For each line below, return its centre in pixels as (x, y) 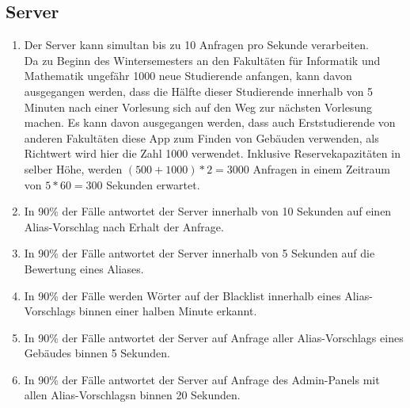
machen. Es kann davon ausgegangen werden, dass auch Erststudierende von (210, 122)
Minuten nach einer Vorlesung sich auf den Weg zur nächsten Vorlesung (198, 107)
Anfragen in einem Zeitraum (321, 168)
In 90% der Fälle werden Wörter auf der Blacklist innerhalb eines (182, 295)
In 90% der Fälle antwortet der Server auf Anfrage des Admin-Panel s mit (202, 379)
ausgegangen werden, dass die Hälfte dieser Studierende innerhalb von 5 (199, 91)
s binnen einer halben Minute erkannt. (164, 311)
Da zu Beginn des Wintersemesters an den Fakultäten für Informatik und (202, 60)
